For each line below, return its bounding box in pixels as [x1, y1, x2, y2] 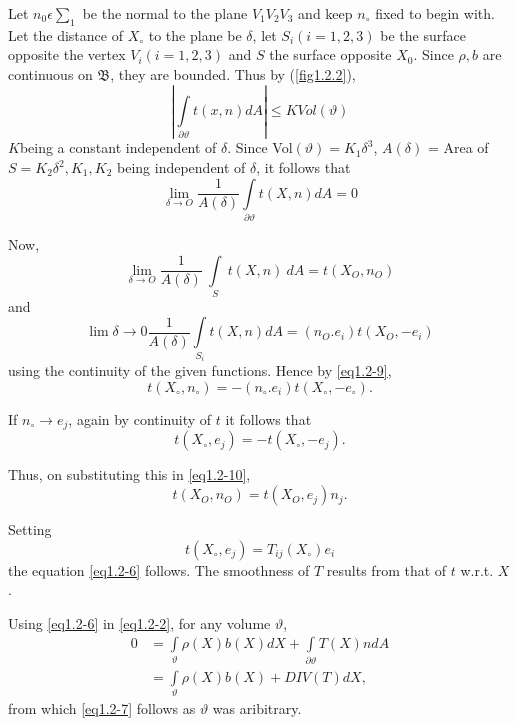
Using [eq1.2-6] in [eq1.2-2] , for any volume [8, 612, 271, 633]
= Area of [427, 137, 489, 158]
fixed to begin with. [375, 3, 495, 23]
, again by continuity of [68, 409, 212, 429]
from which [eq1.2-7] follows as [8, 698, 196, 719]
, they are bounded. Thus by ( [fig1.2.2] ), [110, 63, 356, 84]
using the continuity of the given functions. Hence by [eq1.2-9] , [8, 360, 392, 381]
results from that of [326, 559, 447, 580]
